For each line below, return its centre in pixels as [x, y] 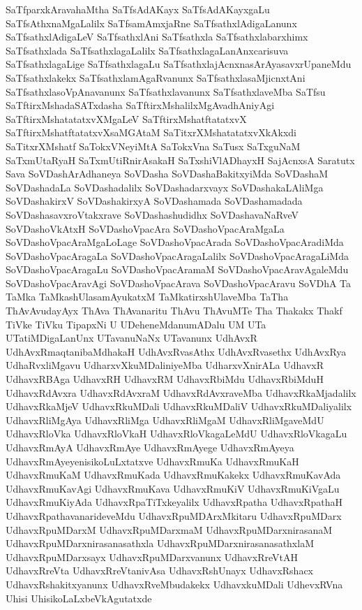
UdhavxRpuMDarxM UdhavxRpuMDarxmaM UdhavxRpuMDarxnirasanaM [169, 529]
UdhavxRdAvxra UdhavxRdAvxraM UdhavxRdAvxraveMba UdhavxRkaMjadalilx [181, 392]
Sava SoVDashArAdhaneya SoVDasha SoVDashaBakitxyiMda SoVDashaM [167, 174]
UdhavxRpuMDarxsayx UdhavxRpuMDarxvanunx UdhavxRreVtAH [152, 557]
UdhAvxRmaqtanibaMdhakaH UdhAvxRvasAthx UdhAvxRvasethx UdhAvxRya [176, 351]
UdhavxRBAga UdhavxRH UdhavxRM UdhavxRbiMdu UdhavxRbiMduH [165, 379]
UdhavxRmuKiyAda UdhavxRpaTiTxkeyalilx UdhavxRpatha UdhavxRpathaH [174, 502]
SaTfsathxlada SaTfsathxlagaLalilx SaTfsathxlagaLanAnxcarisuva [147, 50]
